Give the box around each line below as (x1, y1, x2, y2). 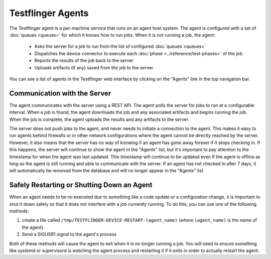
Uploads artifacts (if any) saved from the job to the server (34, 64, 154, 70)
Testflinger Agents (9, 8, 89, 19)
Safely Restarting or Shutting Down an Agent (9, 181, 153, 189)
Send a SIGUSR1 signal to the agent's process (22, 231, 117, 237)
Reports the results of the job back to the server (34, 58, 134, 64)
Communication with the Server (9, 89, 111, 97)
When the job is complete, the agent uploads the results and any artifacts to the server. (9, 116, 190, 122)
